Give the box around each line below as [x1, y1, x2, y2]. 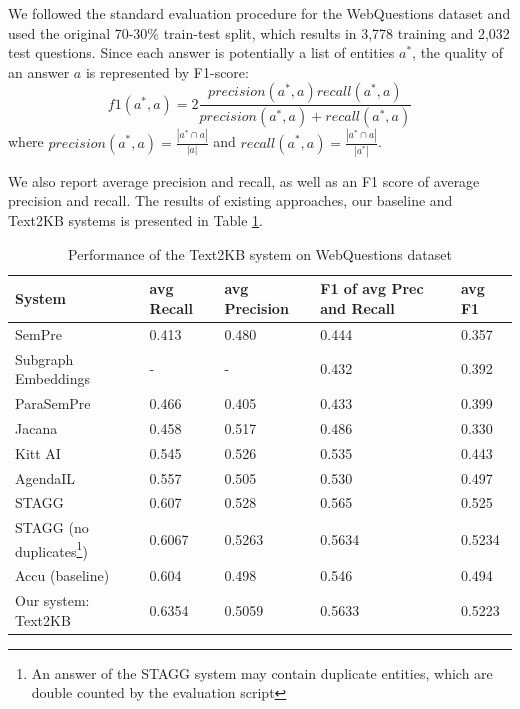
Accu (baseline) [15, 565, 110, 586]
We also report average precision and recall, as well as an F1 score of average [8, 170, 480, 191]
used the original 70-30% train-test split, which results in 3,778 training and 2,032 [8, 22, 510, 43]
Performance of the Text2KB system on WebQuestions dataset [68, 243, 452, 264]
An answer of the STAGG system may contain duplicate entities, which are [31, 662, 493, 683]
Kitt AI [15, 442, 61, 463]
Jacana [15, 417, 58, 438]
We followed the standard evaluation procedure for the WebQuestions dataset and [8, 3, 511, 23]
